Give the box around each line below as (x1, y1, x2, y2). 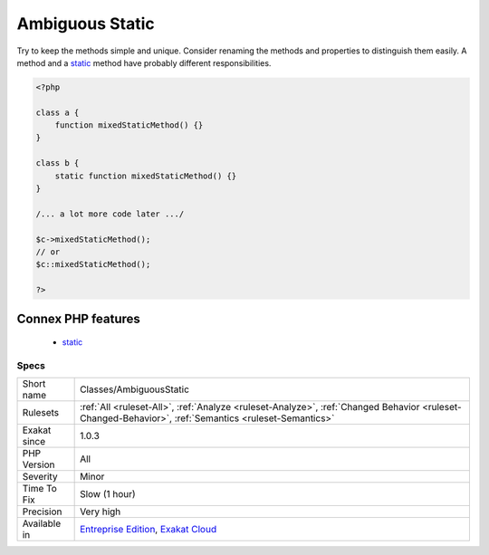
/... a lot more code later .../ (35, 208, 185, 219)
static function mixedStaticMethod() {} (54, 170, 237, 181)
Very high (80, 505, 121, 518)
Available (22, 517, 62, 530)
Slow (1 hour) (80, 488, 136, 501)
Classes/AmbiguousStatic (80, 383, 190, 396)
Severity (22, 471, 58, 483)
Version (22, 458, 55, 471)
